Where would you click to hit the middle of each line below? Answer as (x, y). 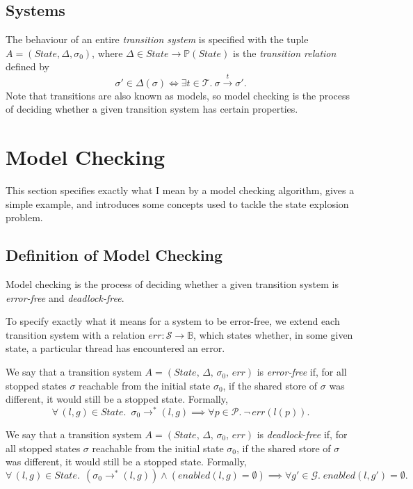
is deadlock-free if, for (302, 434)
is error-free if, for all (302, 372)
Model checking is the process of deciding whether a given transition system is (172, 284)
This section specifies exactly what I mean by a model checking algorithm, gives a (180, 190)
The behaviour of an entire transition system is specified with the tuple (157, 39)
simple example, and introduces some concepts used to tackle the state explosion (177, 203)
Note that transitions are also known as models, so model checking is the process (178, 95)
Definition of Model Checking (114, 255)
